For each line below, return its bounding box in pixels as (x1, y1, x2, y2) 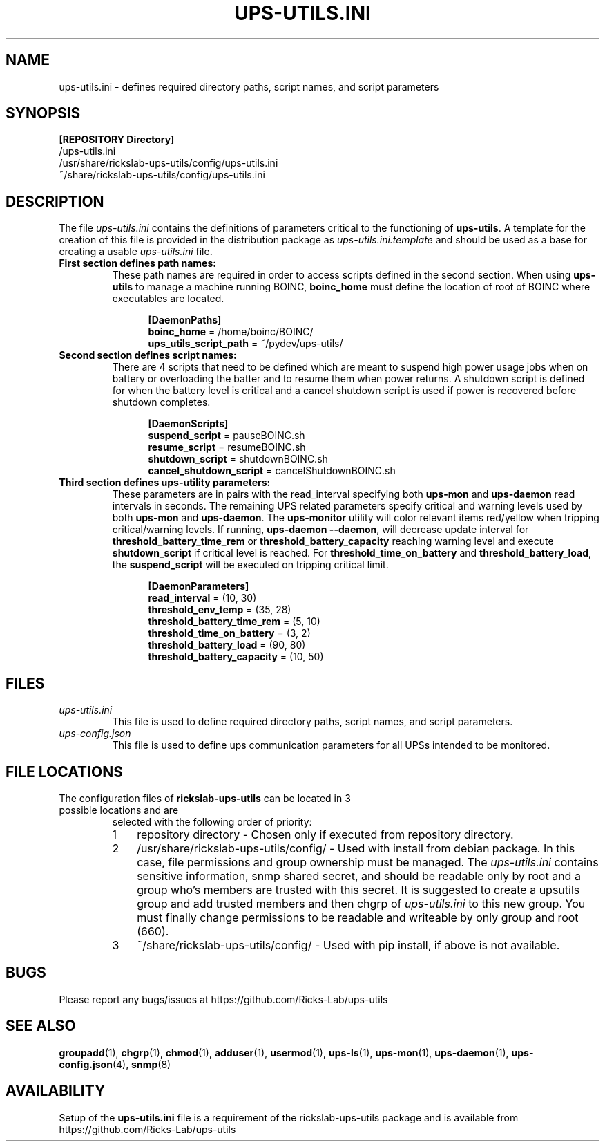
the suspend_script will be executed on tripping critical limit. (112, 559, 389, 571)
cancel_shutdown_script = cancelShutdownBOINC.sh (148, 465, 396, 477)
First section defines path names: (59, 257, 216, 270)
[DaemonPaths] (148, 314, 222, 326)
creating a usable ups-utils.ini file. (59, 245, 213, 258)
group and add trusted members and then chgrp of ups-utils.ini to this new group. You (137, 896, 586, 911)
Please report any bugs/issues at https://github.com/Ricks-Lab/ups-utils (59, 993, 388, 1005)
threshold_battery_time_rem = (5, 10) (148, 615, 320, 628)
